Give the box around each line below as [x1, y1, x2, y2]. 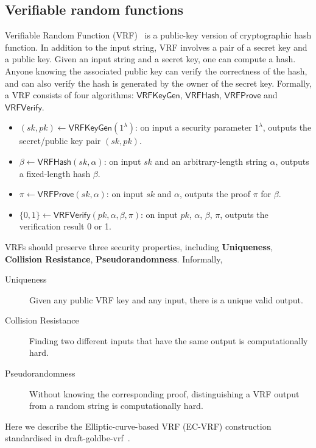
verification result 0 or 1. [19, 220, 111, 233]
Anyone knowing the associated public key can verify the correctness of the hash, [5, 64, 307, 77]
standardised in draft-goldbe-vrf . [5, 432, 130, 444]
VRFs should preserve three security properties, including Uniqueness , [5, 240, 273, 253]
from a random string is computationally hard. [29, 399, 203, 412]
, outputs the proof [179, 187, 251, 200]
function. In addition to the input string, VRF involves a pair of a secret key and [5, 40, 307, 53]
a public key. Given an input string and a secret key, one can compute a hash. [5, 52, 296, 65]
